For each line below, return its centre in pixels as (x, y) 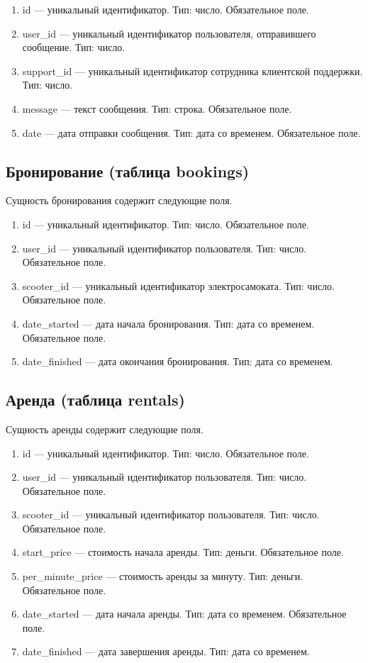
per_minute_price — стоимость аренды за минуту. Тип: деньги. (163, 576)
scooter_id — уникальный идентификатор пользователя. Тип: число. (171, 514)
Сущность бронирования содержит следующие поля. (119, 200)
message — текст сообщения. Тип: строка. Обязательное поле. (157, 108)
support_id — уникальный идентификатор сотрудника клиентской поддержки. (193, 71)
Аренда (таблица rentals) (95, 400)
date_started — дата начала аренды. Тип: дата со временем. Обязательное (184, 614)
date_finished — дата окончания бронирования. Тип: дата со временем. (178, 361)
